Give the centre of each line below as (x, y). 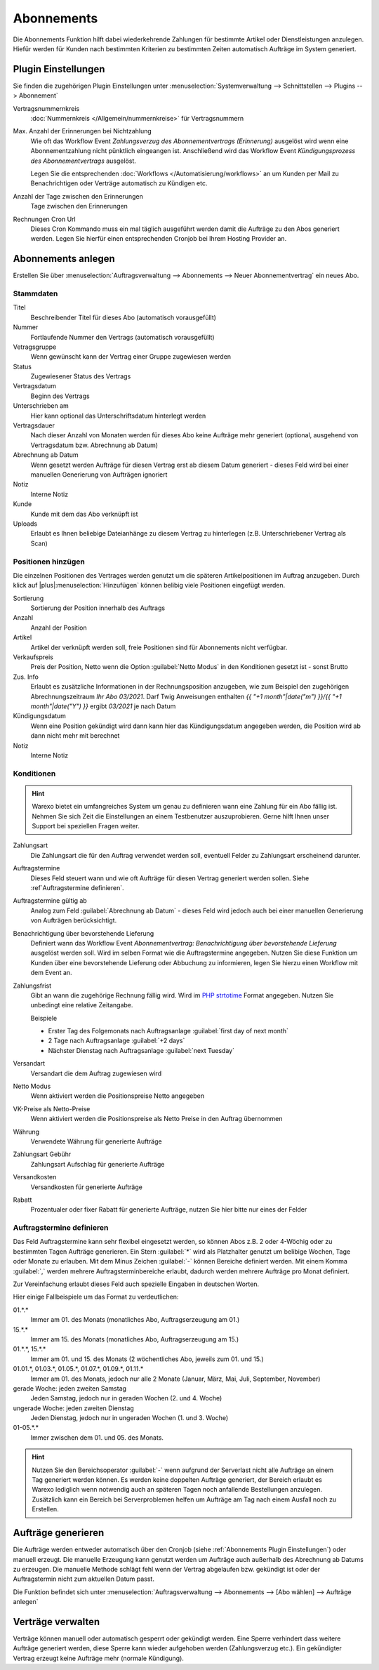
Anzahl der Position (59, 628)
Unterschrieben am (41, 406)
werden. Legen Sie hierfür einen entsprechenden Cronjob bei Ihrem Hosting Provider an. (159, 239)
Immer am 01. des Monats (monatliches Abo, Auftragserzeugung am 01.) (135, 1320)
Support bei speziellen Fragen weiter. (86, 826)
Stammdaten (35, 293)
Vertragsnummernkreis (46, 108)
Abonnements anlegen (64, 259)
